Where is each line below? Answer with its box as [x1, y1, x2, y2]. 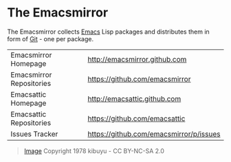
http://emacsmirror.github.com [87, 54, 187, 64]
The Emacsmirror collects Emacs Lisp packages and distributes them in [7, 27, 210, 36]
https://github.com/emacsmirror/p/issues [87, 129, 221, 139]
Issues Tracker [10, 129, 58, 139]
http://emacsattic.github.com [87, 94, 181, 104]
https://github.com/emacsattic [87, 113, 186, 123]
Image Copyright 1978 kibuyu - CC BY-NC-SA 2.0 [23, 146, 165, 155]
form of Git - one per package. [7, 34, 94, 43]
